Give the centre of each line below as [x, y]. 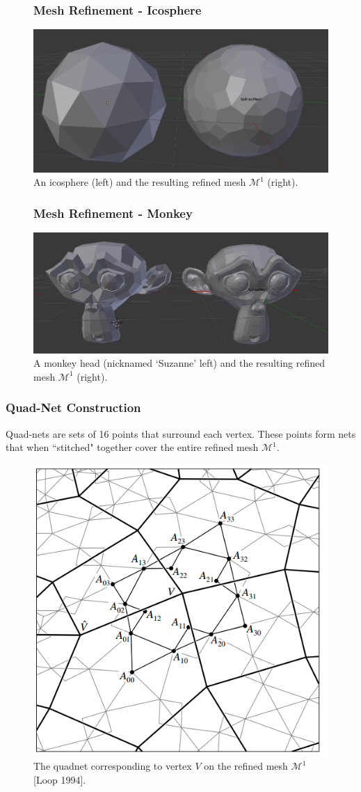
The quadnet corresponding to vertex [113, 766]
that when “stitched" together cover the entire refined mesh [132, 447]
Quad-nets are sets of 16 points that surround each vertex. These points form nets [181, 433]
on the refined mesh [246, 766]
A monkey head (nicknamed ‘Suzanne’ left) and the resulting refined [179, 363]
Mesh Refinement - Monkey [113, 213]
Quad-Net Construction [73, 407]
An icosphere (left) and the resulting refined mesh [140, 182]
